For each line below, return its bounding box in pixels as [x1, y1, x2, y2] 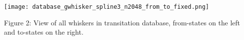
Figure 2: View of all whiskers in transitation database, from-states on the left [4, 17, 240, 27]
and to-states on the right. [4, 27, 83, 37]
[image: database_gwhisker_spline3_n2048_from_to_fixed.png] [4, 3, 209, 10]
